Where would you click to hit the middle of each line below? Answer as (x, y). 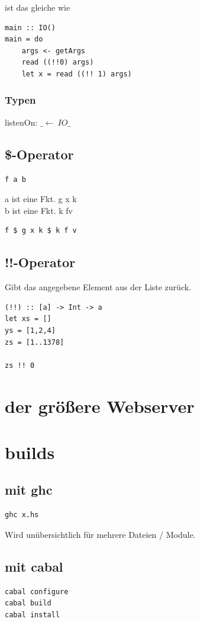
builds (30, 452)
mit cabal (34, 566)
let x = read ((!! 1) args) (77, 74)
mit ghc (29, 490)
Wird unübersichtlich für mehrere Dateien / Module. (100, 534)
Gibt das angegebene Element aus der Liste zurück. (98, 287)
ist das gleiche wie (38, 7)
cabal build (28, 603)
